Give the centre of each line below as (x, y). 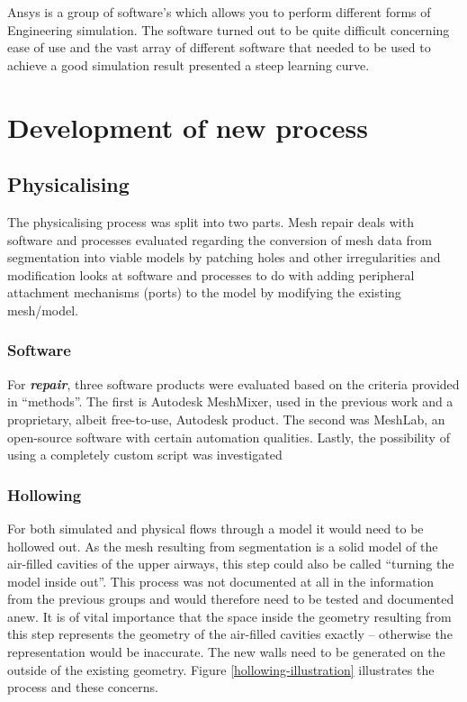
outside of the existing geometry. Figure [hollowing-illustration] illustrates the (221, 669)
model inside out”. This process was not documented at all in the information (221, 581)
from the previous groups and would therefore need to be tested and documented (231, 599)
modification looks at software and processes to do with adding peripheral (211, 274)
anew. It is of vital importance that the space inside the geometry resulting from (229, 616)
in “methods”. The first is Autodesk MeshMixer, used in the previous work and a (230, 401)
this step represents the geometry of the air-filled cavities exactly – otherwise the (230, 634)
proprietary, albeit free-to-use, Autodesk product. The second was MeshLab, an (226, 419)
